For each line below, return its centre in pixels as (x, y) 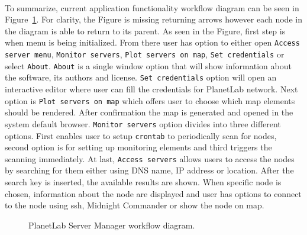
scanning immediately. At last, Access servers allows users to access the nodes (150, 158)
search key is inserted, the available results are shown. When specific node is (143, 182)
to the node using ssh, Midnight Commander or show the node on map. (135, 205)
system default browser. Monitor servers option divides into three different (143, 123)
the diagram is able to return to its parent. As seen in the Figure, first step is (145, 30)
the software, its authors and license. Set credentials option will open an (141, 77)
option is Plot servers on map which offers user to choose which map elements (150, 100)
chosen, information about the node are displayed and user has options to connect (153, 193)
